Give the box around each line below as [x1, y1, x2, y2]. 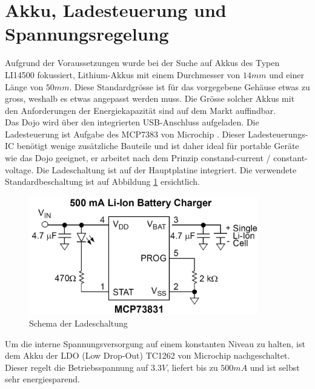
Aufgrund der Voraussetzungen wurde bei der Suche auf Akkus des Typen [5, 56, 280, 69]
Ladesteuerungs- [248, 127, 308, 140]
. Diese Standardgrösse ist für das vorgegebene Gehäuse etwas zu [69, 80, 310, 93]
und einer [269, 68, 304, 81]
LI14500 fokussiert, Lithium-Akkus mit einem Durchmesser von [5, 68, 240, 81]
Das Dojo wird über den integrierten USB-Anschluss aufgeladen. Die [5, 116, 259, 128]
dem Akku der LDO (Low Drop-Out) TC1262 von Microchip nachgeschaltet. [5, 349, 290, 362]
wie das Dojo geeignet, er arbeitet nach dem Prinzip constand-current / [5, 151, 271, 164]
